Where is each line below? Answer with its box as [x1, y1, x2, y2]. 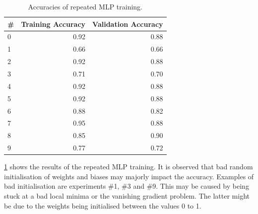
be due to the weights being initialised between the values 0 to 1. [4, 200, 201, 211]
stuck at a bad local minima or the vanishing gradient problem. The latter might [4, 190, 250, 201]
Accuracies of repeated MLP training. [28, 1, 143, 11]
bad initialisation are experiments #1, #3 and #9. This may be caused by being [4, 181, 249, 191]
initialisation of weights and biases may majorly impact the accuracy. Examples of [4, 171, 254, 181]
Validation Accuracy [92, 18, 163, 29]
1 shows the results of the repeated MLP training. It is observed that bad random [4, 161, 253, 172]
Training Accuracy [21, 18, 86, 29]
